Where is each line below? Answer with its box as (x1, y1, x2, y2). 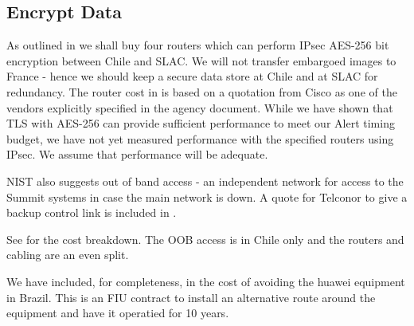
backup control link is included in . (6, 204, 177, 221)
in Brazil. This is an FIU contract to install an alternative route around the (6, 289, 376, 305)
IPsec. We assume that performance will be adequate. (6, 146, 268, 163)
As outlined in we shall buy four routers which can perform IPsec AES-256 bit (6, 37, 389, 53)
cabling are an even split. (6, 246, 129, 263)
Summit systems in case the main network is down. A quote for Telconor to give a (6, 188, 408, 205)
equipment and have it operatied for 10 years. (6, 304, 229, 321)
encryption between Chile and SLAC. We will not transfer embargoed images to (6, 52, 396, 69)
